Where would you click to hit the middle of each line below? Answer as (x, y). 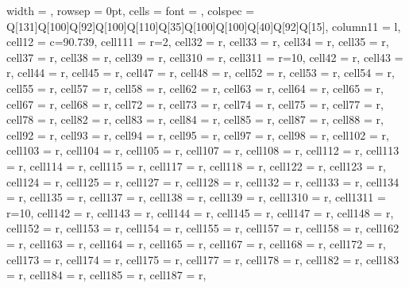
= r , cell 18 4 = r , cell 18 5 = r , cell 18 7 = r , (106, 275)
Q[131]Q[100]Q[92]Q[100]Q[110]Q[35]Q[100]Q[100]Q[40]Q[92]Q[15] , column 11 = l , (204, 26)
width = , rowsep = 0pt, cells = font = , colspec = (131, 10)
